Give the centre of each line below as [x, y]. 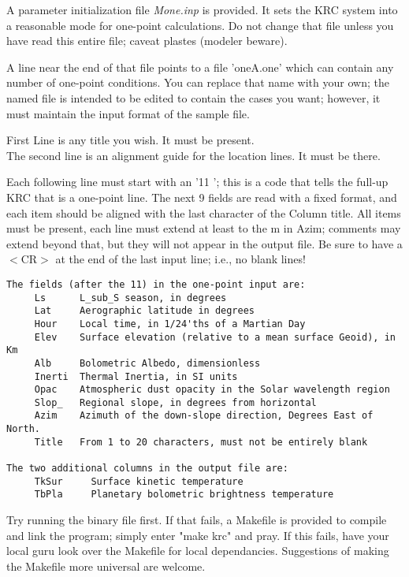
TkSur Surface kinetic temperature [139, 481]
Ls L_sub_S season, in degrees [130, 298]
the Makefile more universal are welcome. [106, 566]
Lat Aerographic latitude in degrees [144, 311]
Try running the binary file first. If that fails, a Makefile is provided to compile [197, 520]
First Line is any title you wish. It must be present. [130, 140]
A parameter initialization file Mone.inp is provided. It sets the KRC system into [202, 9]
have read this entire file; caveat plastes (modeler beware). [147, 41]
